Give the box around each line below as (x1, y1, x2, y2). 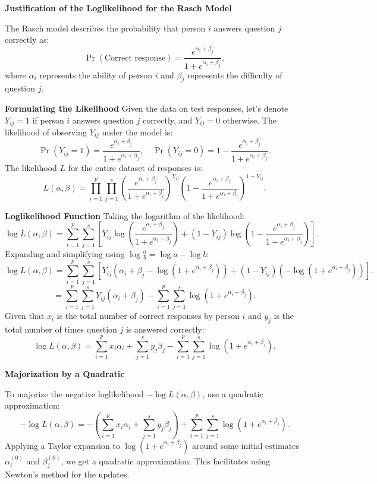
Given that (5, 309, 45, 321)
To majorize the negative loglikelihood (5, 387, 144, 400)
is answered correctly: (125, 322, 205, 335)
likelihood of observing (5, 126, 87, 138)
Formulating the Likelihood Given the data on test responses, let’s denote (5, 102, 288, 114)
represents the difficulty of (187, 68, 282, 81)
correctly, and (142, 113, 193, 126)
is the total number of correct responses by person (56, 309, 240, 321)
